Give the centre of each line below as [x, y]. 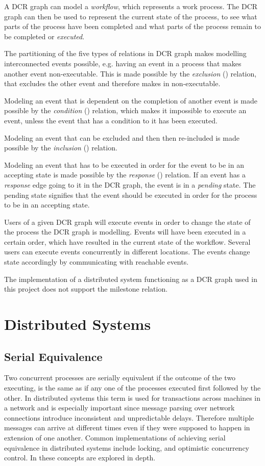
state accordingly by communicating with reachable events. [97, 262]
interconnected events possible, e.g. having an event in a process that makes [123, 63]
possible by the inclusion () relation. [61, 148]
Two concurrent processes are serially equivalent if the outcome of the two [120, 378]
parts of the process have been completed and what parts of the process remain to [133, 26]
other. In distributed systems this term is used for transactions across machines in [132, 397]
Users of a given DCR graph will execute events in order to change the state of [127, 222]
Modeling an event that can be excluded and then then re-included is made [122, 137]
